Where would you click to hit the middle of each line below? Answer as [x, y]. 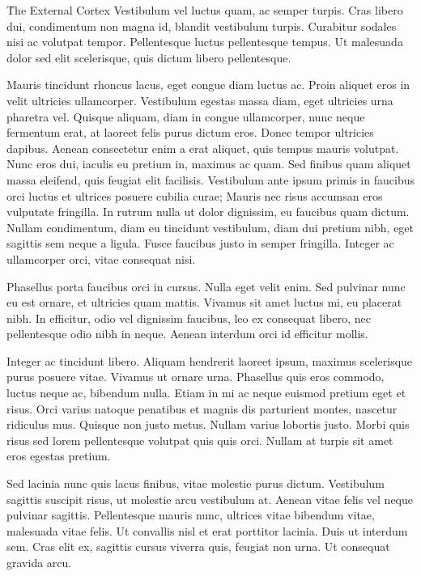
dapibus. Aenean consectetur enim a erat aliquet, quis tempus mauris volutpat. [203, 148]
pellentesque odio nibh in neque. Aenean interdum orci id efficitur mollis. [187, 334]
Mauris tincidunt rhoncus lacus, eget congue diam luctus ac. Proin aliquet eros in [208, 85]
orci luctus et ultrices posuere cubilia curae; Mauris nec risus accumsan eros [195, 195]
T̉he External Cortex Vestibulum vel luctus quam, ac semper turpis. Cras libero [205, 10]
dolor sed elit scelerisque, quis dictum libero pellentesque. [149, 57]
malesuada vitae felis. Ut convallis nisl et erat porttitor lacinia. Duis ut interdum [207, 530]
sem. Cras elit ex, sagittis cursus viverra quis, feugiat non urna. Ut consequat [198, 546]
